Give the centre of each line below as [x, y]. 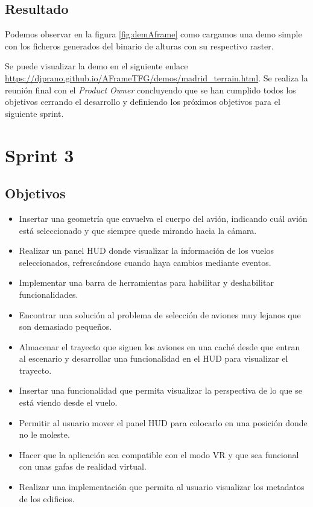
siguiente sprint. [34, 113]
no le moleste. [44, 434]
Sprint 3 [40, 155]
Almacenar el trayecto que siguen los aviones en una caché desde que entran [160, 346]
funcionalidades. [49, 294]
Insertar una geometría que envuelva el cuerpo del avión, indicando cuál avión [163, 218]
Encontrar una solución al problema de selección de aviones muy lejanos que [160, 314]
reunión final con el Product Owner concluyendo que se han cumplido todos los [150, 90]
